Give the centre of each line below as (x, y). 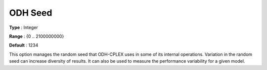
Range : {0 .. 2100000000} (37, 36)
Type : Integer (23, 27)
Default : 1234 (24, 45)
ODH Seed (31, 13)
